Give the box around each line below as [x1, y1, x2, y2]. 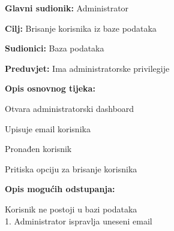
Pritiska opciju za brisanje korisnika [5, 162, 137, 175]
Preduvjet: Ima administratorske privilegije [5, 62, 170, 74]
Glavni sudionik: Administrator [5, 2, 129, 14]
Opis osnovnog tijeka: [5, 82, 95, 95]
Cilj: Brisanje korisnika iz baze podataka [5, 22, 157, 34]
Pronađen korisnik [5, 142, 72, 155]
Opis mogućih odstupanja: [5, 183, 115, 195]
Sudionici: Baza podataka [5, 42, 104, 54]
